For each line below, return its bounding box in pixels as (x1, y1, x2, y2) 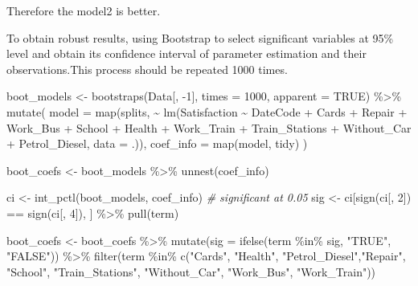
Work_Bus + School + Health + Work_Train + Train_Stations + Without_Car (6, 119, 412, 136)
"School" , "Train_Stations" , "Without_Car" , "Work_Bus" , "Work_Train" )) (6, 263, 376, 280)
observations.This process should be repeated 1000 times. (6, 60, 288, 77)
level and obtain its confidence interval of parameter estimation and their (6, 45, 367, 62)
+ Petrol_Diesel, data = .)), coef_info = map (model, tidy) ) (6, 135, 308, 152)
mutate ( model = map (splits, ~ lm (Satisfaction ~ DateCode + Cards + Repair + (6, 103, 408, 120)
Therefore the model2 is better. (6, 2, 161, 18)
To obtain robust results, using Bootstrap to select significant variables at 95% (6, 29, 394, 46)
